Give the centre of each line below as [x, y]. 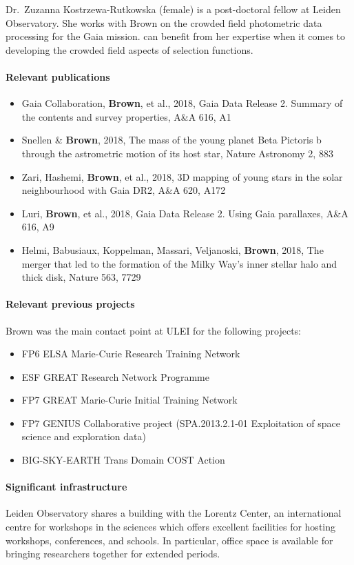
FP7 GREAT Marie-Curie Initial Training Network [129, 400]
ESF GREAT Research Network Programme [115, 376]
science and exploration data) [84, 436]
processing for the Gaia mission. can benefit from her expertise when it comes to [176, 36]
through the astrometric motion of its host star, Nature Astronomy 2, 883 [177, 153]
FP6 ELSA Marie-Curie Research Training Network [131, 354]
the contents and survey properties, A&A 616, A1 [126, 116]
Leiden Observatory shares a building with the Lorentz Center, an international [174, 513]
